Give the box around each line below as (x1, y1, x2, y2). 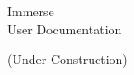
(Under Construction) (7, 50, 128, 69)
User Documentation (7, 19, 122, 38)
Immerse (7, 2, 54, 20)
